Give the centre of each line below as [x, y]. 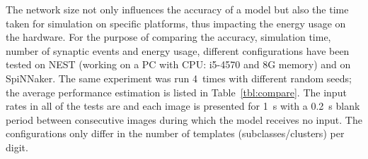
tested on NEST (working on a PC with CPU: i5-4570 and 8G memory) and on [178, 64]
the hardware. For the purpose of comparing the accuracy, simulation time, [168, 37]
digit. [17, 147]
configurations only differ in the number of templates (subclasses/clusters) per [175, 133]
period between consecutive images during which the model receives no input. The [184, 119]
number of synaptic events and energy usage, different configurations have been [178, 50]
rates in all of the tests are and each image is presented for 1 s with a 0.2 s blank [183, 106]
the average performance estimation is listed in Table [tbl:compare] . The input [176, 92]
